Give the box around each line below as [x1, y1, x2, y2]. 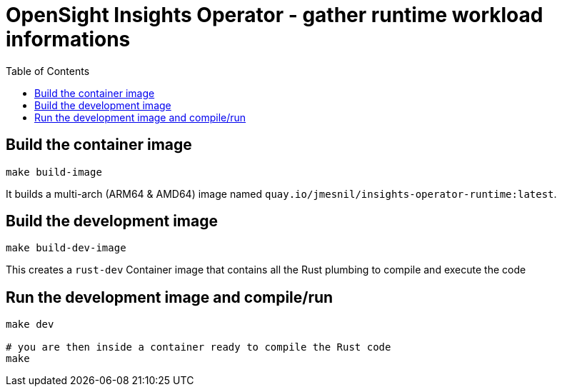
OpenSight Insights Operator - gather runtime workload [6, 3, 543, 27]
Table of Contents [6, 64, 90, 77]
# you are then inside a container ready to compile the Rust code [6, 341, 391, 353]
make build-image [6, 166, 102, 178]
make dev [6, 318, 54, 331]
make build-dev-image [6, 242, 126, 254]
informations [6, 27, 131, 51]
